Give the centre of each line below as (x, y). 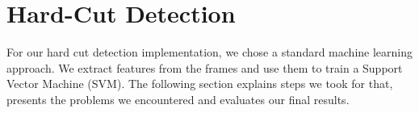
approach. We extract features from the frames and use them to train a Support (205, 67)
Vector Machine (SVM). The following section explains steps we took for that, (200, 84)
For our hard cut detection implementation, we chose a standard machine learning (209, 52)
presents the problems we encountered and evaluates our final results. (178, 99)
